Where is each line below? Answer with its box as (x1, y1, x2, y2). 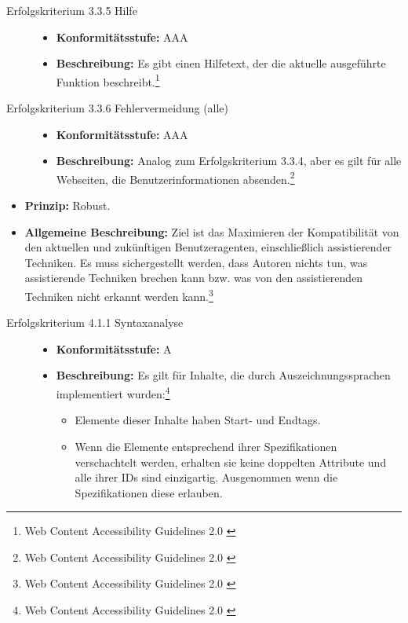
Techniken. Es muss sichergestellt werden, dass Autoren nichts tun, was (24, 254, 368, 270)
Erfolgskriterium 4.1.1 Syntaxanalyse (6, 314, 184, 331)
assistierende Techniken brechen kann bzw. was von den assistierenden (24, 269, 363, 286)
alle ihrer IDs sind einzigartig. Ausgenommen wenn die (75, 469, 338, 486)
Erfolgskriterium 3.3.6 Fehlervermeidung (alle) (6, 100, 229, 116)
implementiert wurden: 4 (56, 383, 170, 401)
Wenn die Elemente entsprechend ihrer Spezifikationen (75, 438, 337, 454)
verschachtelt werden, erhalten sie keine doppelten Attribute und (75, 453, 387, 470)
